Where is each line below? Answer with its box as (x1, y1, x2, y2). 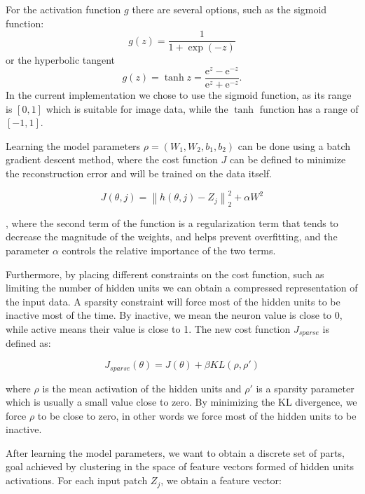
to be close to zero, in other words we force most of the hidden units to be (37, 408, 357, 423)
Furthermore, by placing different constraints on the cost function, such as (6, 266, 324, 281)
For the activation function (6, 2, 121, 16)
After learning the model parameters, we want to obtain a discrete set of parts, (6, 445, 345, 460)
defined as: (6, 336, 51, 350)
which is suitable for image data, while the (46, 101, 228, 116)
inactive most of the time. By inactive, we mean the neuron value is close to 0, (6, 308, 343, 322)
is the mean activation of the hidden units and (42, 380, 242, 395)
